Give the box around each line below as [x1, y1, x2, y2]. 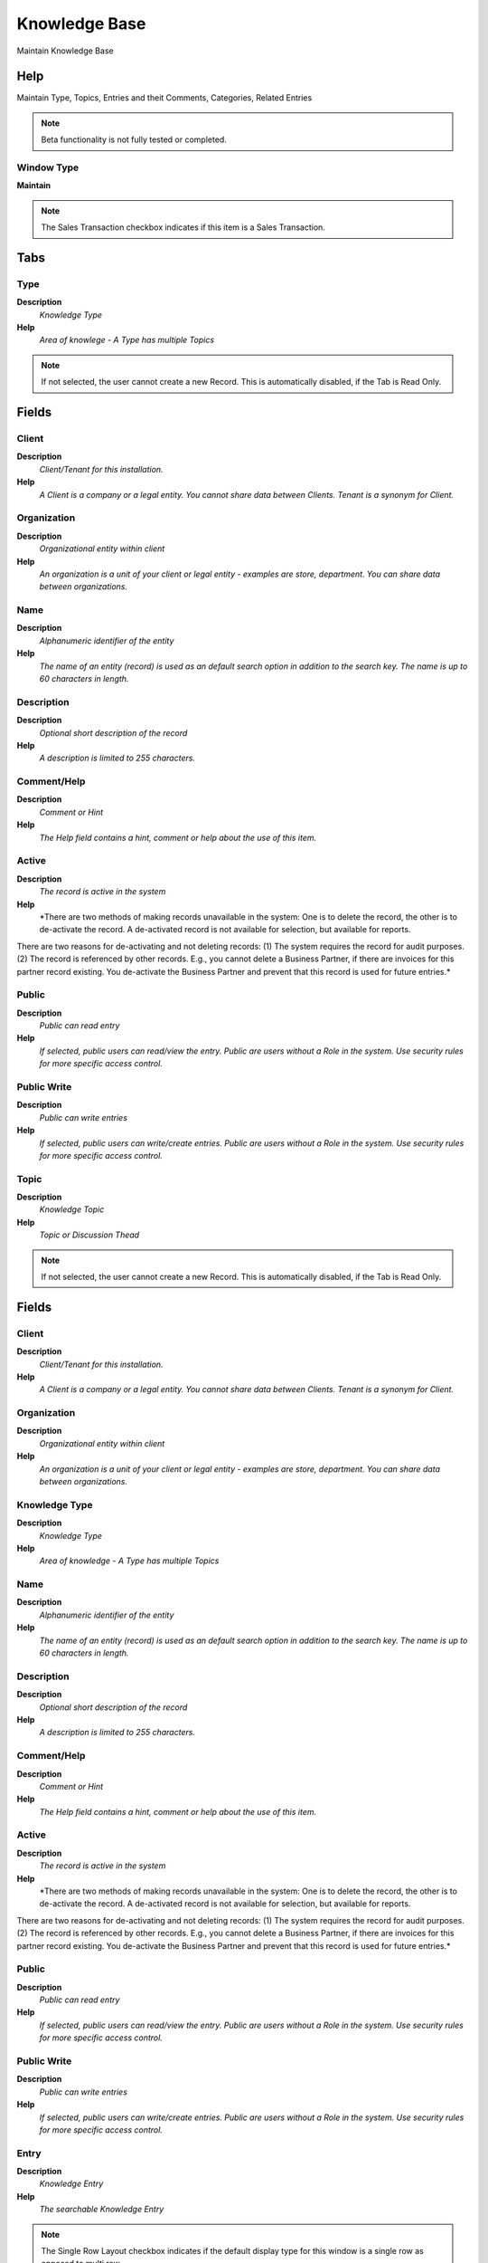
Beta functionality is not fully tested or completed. [41, 134, 228, 145]
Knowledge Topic [39, 1204, 105, 1215]
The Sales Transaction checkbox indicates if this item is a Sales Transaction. [41, 222, 325, 233]
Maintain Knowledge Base [16, 45, 114, 56]
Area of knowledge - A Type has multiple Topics [39, 1555, 220, 1566]
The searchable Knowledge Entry [39, 2204, 164, 2215]
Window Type [16, 161, 80, 174]
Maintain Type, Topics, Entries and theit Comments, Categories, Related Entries [16, 92, 313, 103]
